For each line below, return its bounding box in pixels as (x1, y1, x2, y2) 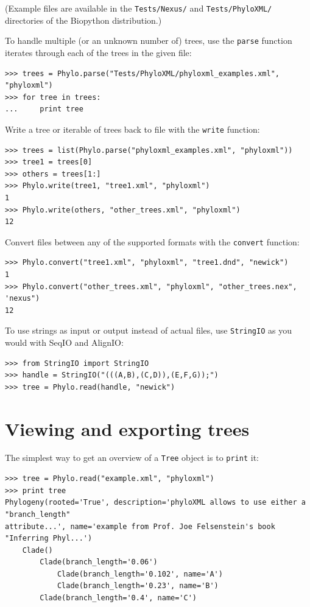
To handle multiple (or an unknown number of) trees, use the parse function (5, 34, 292, 47)
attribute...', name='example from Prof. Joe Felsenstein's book (5, 522, 275, 531)
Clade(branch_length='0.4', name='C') (40, 594, 197, 603)
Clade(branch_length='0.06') (40, 558, 158, 567)
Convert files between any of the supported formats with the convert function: (5, 235, 300, 248)
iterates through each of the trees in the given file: (5, 46, 192, 58)
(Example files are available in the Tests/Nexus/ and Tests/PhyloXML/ (5, 2, 272, 14)
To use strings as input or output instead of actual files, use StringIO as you (5, 324, 292, 337)
